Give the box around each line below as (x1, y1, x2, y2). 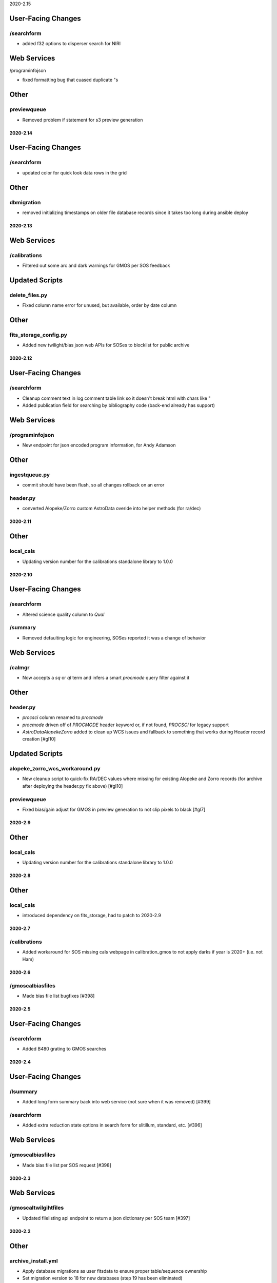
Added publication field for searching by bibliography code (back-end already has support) (22, 402, 215, 408)
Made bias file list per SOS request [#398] (22, 1162, 111, 1168)
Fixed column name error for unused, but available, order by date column (22, 302, 177, 308)
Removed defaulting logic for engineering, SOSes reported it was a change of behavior (22, 634, 206, 641)
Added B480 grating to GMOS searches (22, 1046, 107, 1052)
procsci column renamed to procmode (22, 714, 104, 721)
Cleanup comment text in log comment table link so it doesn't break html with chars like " (22, 395, 211, 401)
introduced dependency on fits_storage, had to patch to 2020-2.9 (22, 912, 162, 919)
